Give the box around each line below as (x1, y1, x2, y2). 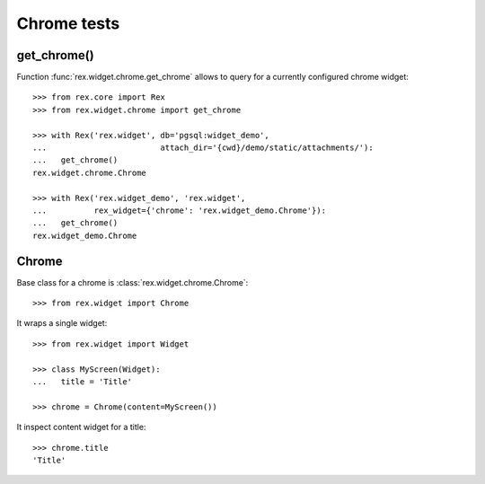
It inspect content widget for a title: (16, 422, 146, 433)
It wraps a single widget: (16, 318, 108, 329)
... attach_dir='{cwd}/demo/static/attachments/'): (32, 143, 374, 153)
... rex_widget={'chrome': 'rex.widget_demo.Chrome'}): (32, 205, 327, 216)
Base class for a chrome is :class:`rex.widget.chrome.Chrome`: (16, 277, 249, 287)
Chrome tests (16, 13, 120, 33)
